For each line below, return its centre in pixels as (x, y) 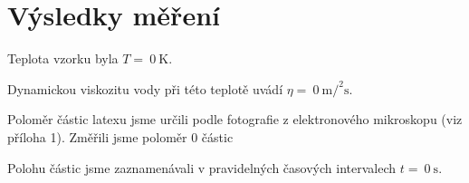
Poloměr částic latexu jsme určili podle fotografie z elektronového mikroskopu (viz (235, 119)
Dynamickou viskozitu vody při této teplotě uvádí (145, 88)
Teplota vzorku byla (63, 58)
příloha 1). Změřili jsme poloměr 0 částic (120, 136)
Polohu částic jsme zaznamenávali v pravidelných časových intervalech (202, 167)
